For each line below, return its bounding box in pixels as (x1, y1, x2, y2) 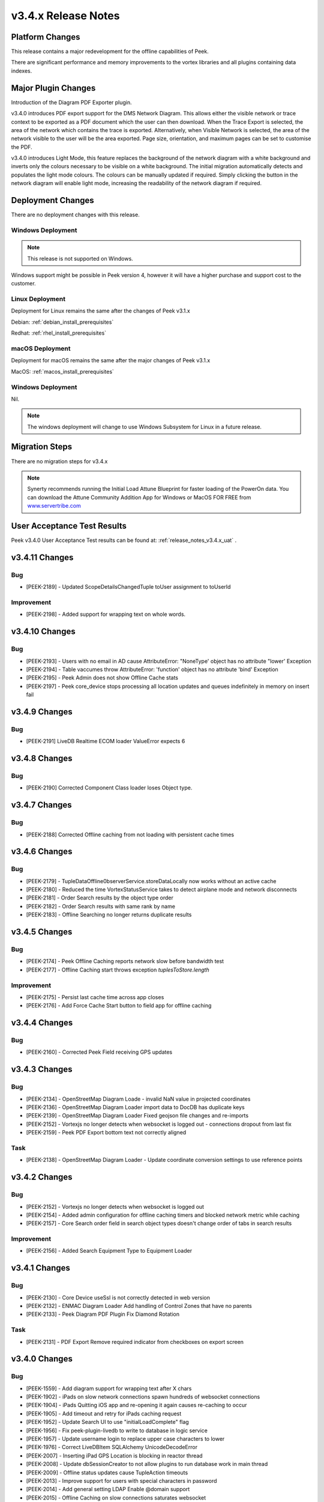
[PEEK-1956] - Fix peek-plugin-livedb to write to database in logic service (26, 1427, 208, 1434)
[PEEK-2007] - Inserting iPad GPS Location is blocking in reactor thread (26, 1452, 203, 1459)
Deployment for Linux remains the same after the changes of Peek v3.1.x (11, 307, 190, 315)
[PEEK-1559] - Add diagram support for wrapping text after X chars (26, 1385, 192, 1392)
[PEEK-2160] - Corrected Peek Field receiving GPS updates (26, 1048, 173, 1056)
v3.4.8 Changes (11, 753, 73, 764)
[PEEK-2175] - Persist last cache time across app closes (26, 993, 164, 1000)
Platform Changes (11, 32, 80, 42)
